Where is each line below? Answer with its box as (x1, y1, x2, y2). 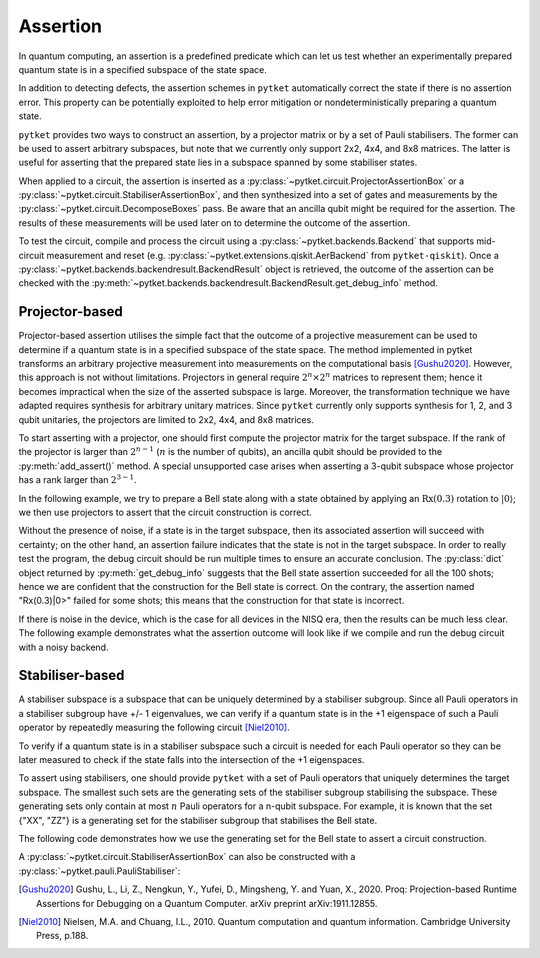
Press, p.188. (36, 930, 89, 942)
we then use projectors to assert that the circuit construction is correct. (18, 506, 312, 518)
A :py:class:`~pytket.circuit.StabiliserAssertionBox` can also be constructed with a (18, 851, 356, 863)
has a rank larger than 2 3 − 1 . (18, 473, 137, 486)
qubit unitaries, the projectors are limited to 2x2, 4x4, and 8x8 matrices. (18, 413, 314, 425)
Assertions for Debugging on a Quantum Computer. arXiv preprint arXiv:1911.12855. (36, 897, 378, 909)
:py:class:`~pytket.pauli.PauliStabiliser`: (18, 865, 181, 877)
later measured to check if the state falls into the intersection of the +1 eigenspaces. (18, 753, 365, 765)
